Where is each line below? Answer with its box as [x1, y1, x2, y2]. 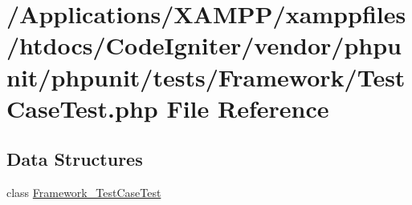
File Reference [166, 91, 329, 124]
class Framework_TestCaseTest [6, 184, 161, 201]
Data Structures [6, 147, 143, 171]
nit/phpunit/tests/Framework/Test [6, 60, 406, 93]
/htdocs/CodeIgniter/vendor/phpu [6, 29, 402, 62]
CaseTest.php [6, 91, 158, 124]
